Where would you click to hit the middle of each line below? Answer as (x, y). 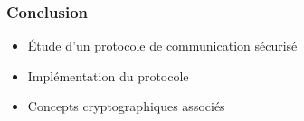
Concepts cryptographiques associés (126, 106)
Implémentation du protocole (108, 75)
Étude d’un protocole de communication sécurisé (162, 46)
